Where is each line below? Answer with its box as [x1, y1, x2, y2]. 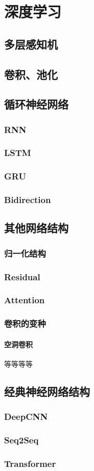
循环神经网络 [4, 96, 68, 112]
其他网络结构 [4, 220, 68, 236]
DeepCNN [4, 410, 48, 423]
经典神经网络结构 [4, 384, 90, 399]
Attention [4, 294, 45, 306]
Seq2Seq [4, 434, 39, 446]
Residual [4, 270, 40, 283]
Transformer [4, 457, 56, 470]
